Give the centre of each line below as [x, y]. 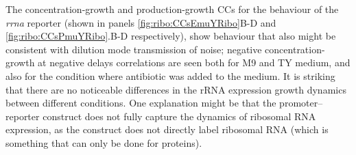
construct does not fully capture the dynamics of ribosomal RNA [179, 116]
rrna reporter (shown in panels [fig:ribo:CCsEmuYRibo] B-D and [141, 22]
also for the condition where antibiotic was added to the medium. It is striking [170, 75]
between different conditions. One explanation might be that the [141, 103]
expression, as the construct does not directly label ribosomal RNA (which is [167, 129]
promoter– [301, 103]
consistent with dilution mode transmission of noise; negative [134, 49]
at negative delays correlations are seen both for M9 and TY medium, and [194, 62]
